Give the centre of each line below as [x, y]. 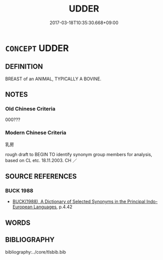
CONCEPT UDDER [37, 48]
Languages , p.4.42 [53, 207]
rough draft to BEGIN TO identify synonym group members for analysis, [79, 154]
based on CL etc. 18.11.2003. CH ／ [41, 160]
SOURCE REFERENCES [41, 176]
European [22, 207]
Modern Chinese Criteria [36, 133]
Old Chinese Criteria [30, 109]
